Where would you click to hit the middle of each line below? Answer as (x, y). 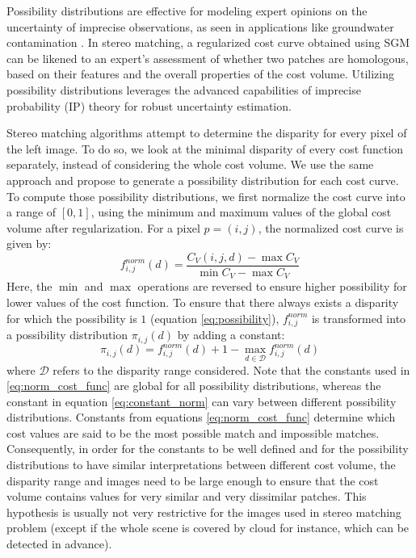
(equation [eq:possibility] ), (215, 318)
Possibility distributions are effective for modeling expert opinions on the (187, 10)
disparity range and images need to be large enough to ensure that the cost (193, 480)
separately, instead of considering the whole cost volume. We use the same (190, 164)
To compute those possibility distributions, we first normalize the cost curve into (206, 196)
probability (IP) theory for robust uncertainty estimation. (149, 105)
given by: (29, 243)
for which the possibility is (72, 318)
